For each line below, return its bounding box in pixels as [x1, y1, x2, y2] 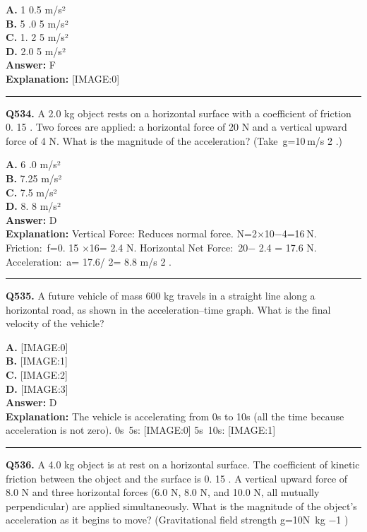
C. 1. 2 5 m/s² [6, 30, 68, 45]
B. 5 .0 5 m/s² [6, 16, 68, 30]
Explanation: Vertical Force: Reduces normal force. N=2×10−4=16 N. [6, 226, 317, 241]
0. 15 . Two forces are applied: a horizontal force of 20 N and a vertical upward [6, 119, 347, 134]
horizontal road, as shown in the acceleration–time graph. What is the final [6, 302, 331, 317]
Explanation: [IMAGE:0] [6, 71, 120, 85]
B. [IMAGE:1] [6, 353, 68, 368]
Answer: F [6, 57, 56, 72]
